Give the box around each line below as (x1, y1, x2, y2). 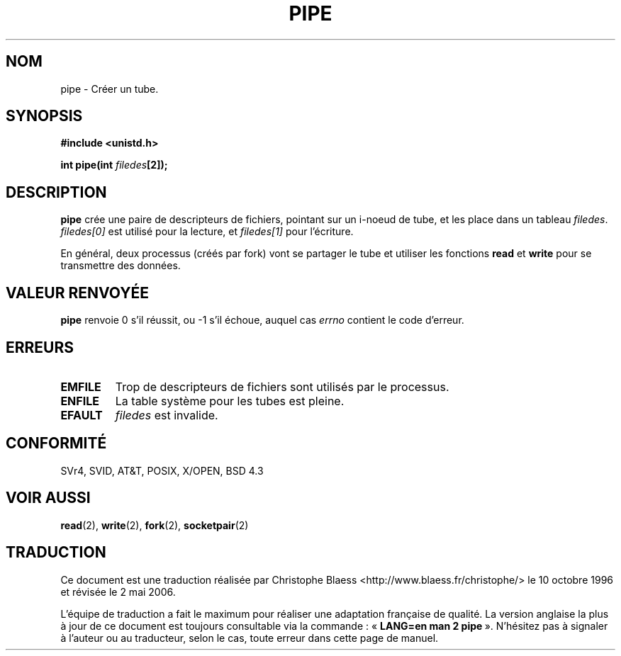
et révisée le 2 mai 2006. (60, 585, 176, 598)
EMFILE (60, 379, 101, 394)
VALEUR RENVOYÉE (6, 283, 149, 302)
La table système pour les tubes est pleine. (115, 393, 345, 408)
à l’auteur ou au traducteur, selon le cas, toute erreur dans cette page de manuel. (60, 631, 439, 644)
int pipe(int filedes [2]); (60, 159, 168, 171)
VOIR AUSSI (6, 489, 91, 507)
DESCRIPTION (6, 183, 107, 201)
